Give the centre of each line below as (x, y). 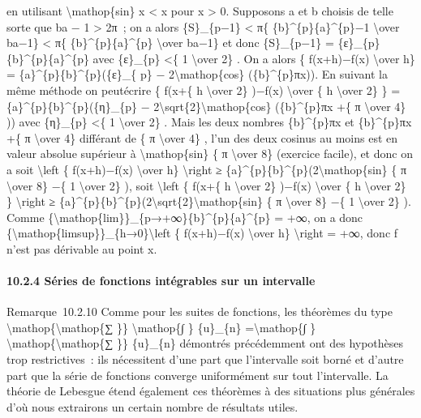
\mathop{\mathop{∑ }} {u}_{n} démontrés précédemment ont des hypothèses (205, 343)
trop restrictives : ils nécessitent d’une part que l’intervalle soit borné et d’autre (205, 359)
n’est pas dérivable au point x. (82, 248)
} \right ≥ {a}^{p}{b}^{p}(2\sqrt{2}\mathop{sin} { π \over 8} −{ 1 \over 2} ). (209, 201)
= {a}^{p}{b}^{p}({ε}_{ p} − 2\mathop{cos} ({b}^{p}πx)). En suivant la (197, 74)
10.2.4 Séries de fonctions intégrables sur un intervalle (161, 281)
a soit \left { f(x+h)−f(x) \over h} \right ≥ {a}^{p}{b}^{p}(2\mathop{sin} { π (206, 169)
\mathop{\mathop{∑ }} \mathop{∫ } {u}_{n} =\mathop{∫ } (161, 327)
